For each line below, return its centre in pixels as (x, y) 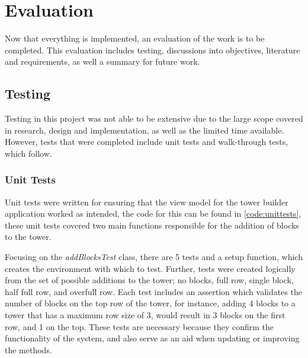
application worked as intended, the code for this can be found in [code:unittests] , (153, 213)
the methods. (28, 349)
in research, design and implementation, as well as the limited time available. (145, 130)
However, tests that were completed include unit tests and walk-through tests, (147, 142)
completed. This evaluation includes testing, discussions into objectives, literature (153, 50)
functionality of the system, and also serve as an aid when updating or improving (152, 338)
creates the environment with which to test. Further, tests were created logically (150, 268)
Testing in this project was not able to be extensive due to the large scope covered (154, 118)
